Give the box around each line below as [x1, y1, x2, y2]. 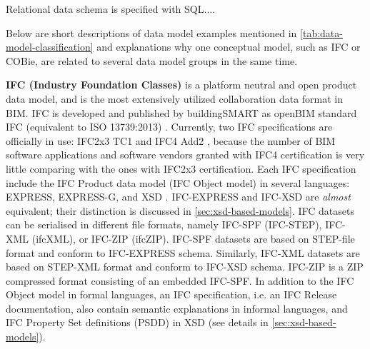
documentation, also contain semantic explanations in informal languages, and [6, 300, 348, 315]
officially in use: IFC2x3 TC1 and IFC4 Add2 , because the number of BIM [6, 133, 336, 148]
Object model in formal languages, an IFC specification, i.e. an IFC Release [6, 287, 337, 302]
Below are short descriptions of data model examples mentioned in [6, 25, 297, 40]
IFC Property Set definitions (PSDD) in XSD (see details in [6, 315, 269, 330]
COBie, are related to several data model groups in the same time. [6, 53, 298, 68]
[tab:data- [300, 25, 343, 40]
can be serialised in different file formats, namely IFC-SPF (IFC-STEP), [6, 217, 322, 232]
